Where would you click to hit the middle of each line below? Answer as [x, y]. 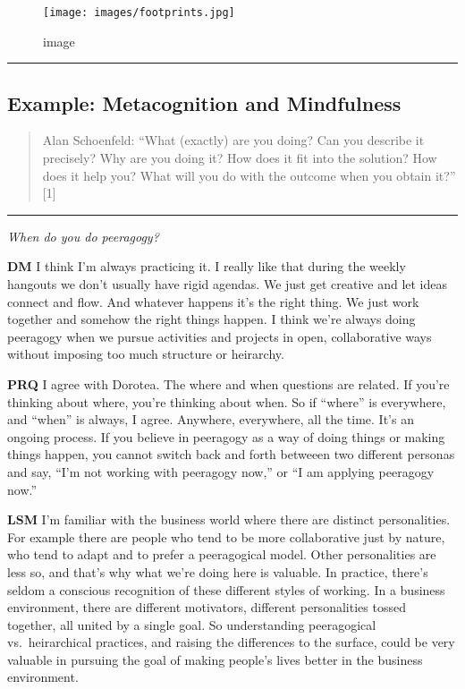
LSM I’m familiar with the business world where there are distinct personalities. [229, 519]
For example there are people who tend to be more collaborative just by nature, [226, 536]
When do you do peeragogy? [83, 236]
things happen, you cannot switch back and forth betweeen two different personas [231, 454]
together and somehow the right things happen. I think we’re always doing [211, 319]
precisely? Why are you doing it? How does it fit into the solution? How [240, 158]
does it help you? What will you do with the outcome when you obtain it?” [249, 175]
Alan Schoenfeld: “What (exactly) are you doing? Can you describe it [233, 140]
